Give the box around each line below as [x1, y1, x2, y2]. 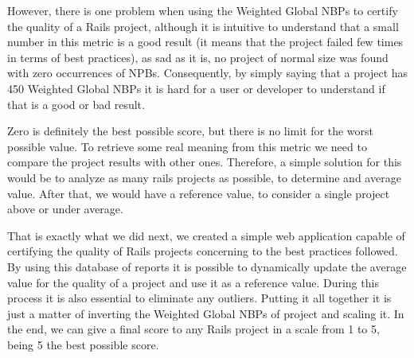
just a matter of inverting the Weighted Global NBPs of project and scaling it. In [7, 305, 404, 321]
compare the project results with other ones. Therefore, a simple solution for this [7, 154, 402, 170]
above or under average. [7, 200, 123, 217]
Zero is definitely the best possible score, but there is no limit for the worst [7, 123, 373, 139]
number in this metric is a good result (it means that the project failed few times [7, 33, 404, 50]
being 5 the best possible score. [7, 336, 159, 352]
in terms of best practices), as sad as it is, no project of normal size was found [7, 49, 389, 65]
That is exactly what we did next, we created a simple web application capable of [7, 227, 405, 243]
